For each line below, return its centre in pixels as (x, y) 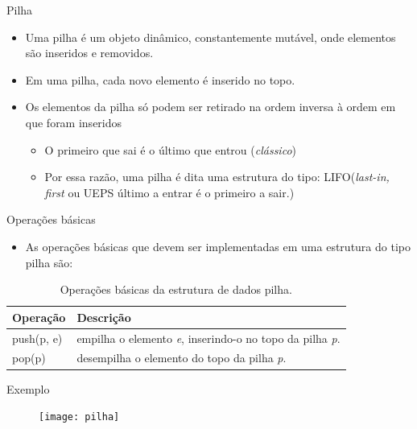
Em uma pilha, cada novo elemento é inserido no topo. (160, 79)
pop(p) (29, 358)
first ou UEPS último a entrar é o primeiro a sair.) (169, 192)
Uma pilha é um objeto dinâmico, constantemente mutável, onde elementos (211, 37)
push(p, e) (37, 338)
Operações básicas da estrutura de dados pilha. (176, 289)
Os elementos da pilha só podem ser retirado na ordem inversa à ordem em (211, 107)
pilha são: (49, 262)
